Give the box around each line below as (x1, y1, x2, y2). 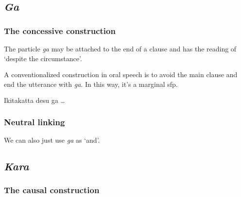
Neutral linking (4, 115, 65, 128)
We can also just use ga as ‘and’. (4, 135, 100, 145)
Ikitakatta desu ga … (4, 95, 65, 105)
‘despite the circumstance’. (4, 53, 82, 63)
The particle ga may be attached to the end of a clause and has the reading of (4, 44, 237, 53)
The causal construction (4, 184, 100, 196)
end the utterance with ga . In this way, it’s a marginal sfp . (4, 79, 178, 89)
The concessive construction (4, 24, 116, 36)
